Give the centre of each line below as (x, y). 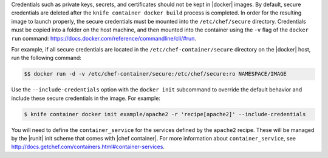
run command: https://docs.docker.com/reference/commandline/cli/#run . (104, 38)
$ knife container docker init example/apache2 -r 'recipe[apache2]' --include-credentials (165, 114)
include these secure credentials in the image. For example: (86, 98)
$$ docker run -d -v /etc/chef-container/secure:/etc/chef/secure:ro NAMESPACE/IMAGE (155, 74)
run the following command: (46, 58)
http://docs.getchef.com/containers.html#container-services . (88, 147)
